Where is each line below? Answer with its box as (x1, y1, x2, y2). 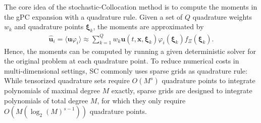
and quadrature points (14, 21, 84, 32)
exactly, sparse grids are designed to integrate (111, 85, 252, 96)
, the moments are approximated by (93, 21, 204, 32)
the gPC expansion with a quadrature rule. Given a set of (4, 11, 183, 22)
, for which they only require (97, 95, 186, 105)
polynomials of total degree (4, 95, 88, 105)
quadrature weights (192, 11, 252, 22)
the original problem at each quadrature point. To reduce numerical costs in (4, 55, 239, 66)
